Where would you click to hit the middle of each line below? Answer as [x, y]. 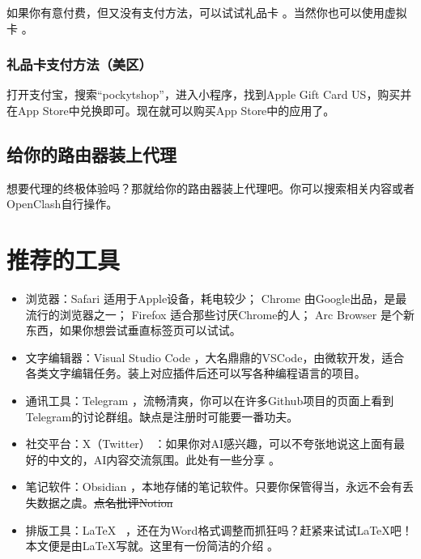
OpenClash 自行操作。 [62, 204]
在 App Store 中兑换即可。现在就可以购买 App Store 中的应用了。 [171, 110]
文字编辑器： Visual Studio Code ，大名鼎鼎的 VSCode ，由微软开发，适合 [215, 357]
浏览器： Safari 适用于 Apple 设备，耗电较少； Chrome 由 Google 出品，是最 [216, 299]
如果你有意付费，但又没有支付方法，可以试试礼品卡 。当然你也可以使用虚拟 [207, 12]
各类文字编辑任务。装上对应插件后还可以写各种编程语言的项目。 [196, 373]
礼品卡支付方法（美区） [79, 64]
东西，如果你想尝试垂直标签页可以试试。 [133, 330]
